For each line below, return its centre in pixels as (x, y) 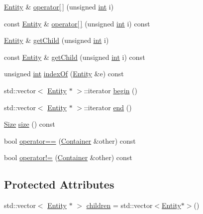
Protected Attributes (59, 184)
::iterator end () (108, 107)
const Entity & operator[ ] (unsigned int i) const (77, 23)
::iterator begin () (111, 90)
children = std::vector (119, 205)
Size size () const (30, 124)
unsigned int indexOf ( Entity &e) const (64, 74)
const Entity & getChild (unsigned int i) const (75, 57)
